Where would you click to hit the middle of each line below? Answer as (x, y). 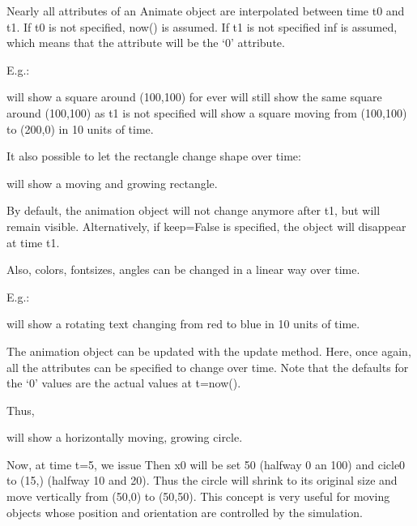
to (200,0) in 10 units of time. (80, 128)
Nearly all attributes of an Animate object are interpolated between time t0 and (206, 11)
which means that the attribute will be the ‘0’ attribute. (146, 43)
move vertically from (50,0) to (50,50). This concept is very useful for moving (198, 496)
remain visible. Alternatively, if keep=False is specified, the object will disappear (206, 226)
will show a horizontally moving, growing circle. (125, 437)
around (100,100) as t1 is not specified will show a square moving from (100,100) (207, 112)
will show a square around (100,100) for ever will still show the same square (194, 97)
